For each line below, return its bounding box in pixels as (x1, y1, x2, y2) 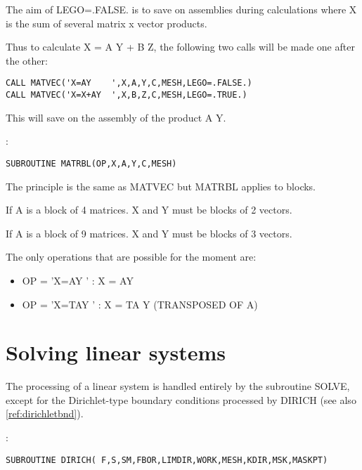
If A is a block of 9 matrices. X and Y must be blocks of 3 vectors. (6, 226, 292, 240)
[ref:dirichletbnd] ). (6, 406, 84, 421)
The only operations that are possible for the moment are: (6, 249, 257, 264)
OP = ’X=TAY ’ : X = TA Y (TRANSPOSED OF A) (22, 296, 258, 311)
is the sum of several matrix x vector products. (6, 15, 207, 30)
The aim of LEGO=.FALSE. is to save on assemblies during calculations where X (6, 2, 357, 16)
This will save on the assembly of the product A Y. (6, 110, 226, 124)
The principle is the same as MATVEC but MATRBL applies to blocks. (6, 178, 316, 193)
